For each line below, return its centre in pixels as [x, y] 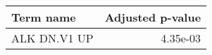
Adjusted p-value [153, 17]
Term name [44, 17]
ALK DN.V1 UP [52, 38]
